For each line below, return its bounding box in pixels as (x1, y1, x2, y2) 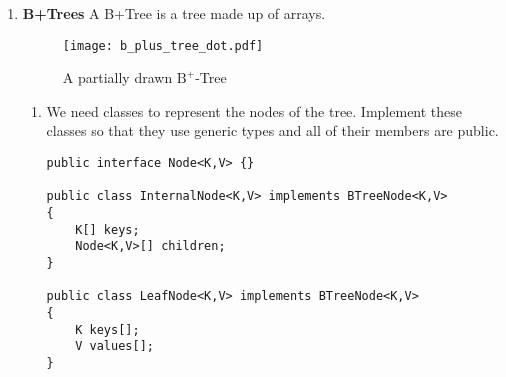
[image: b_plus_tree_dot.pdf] (62, 38, 264, 53)
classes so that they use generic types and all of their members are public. (46, 120, 499, 141)
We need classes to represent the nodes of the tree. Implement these (46, 100, 463, 121)
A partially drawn (62, 67, 173, 88)
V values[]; (75, 339, 154, 354)
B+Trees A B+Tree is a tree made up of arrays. (22, 3, 326, 23)
